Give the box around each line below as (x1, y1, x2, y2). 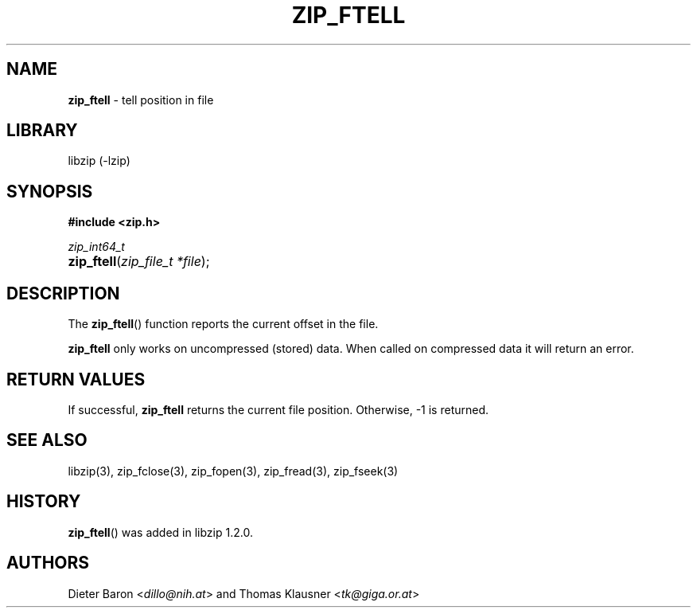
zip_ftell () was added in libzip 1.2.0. (68, 525, 253, 539)
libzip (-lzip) (68, 154, 130, 168)
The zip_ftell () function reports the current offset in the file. (68, 317, 379, 331)
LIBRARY (6, 120, 78, 141)
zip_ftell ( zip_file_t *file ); (68, 253, 210, 270)
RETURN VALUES (6, 369, 146, 389)
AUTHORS (6, 553, 90, 573)
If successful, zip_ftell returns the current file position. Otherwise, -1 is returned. (68, 402, 489, 417)
